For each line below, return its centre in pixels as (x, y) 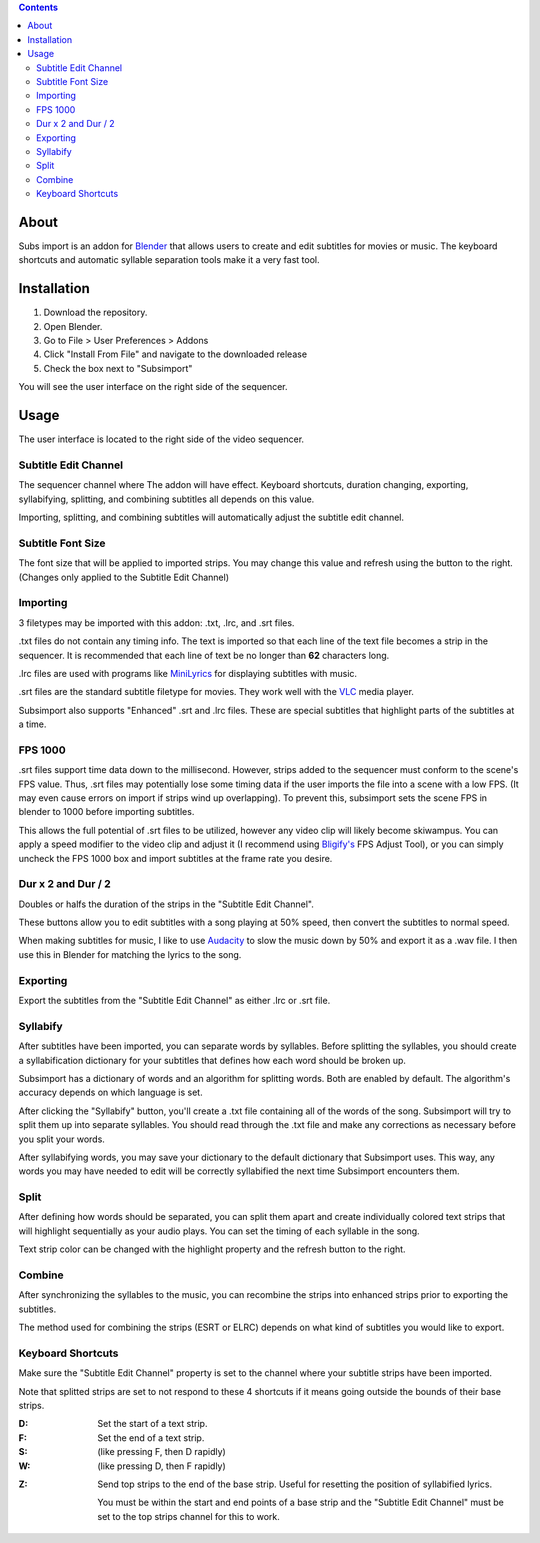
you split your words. (61, 1139)
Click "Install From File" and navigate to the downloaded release (175, 354)
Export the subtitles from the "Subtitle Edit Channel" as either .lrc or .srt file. (174, 1001)
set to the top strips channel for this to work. (188, 1516)
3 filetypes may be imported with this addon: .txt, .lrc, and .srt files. (156, 622)
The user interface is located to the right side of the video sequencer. (161, 439)
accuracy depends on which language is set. (111, 1092)
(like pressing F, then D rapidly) (162, 1452)
